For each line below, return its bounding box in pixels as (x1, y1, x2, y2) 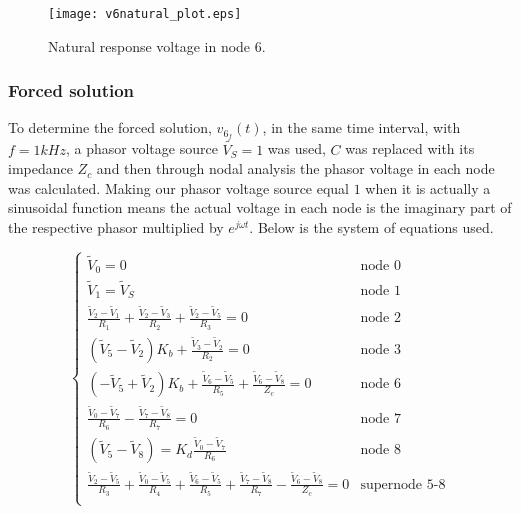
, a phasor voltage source (65, 138, 218, 159)
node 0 (360, 259, 401, 274)
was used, (267, 138, 326, 159)
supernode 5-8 (360, 477, 446, 492)
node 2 (360, 311, 401, 326)
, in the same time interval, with (262, 117, 461, 138)
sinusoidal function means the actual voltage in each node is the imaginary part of (8, 197, 512, 218)
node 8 (360, 443, 401, 458)
